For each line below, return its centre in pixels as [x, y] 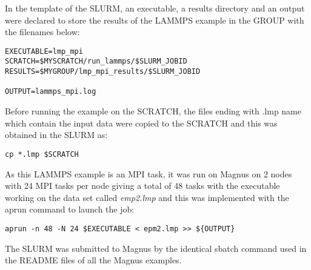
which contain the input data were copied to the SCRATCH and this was [141, 123]
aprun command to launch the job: [70, 209]
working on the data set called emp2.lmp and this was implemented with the [147, 197]
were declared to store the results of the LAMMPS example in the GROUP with [155, 20]
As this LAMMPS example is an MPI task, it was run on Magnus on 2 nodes [149, 173]
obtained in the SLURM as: [56, 135]
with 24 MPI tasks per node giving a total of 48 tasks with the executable [142, 186]
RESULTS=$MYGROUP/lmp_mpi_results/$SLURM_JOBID [103, 72]
